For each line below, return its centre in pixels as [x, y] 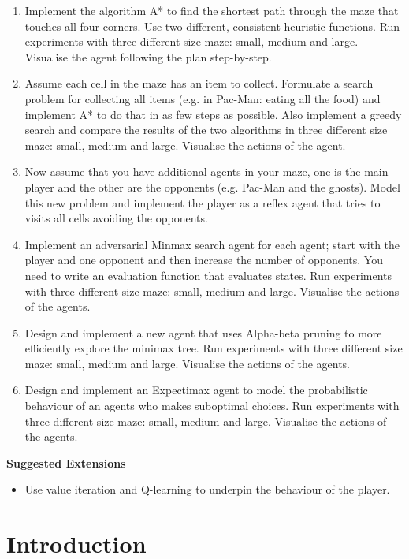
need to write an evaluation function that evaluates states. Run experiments [208, 275]
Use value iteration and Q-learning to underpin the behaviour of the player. [207, 489]
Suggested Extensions [66, 462]
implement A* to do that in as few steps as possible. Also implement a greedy [213, 114]
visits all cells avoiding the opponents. [116, 218]
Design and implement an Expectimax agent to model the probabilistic [196, 390]
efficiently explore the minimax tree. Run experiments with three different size [214, 348]
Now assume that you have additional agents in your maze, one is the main [206, 171]
